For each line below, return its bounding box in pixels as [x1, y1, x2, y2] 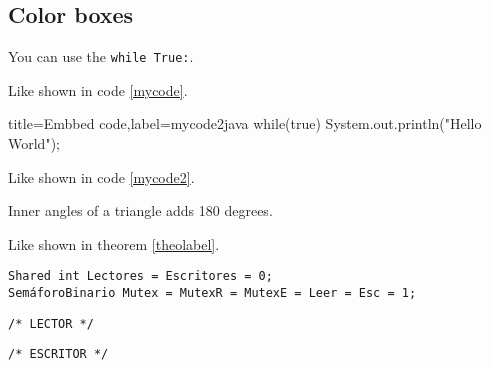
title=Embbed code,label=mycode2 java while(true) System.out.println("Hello [8, 113, 482, 134]
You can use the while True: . [8, 46, 194, 67]
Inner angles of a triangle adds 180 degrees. [8, 200, 273, 221]
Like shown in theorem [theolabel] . [8, 233, 220, 254]
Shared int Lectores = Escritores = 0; [8, 269, 273, 284]
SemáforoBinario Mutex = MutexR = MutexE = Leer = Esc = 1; [8, 286, 417, 301]
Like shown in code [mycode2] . [8, 166, 195, 187]
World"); [8, 133, 60, 154]
